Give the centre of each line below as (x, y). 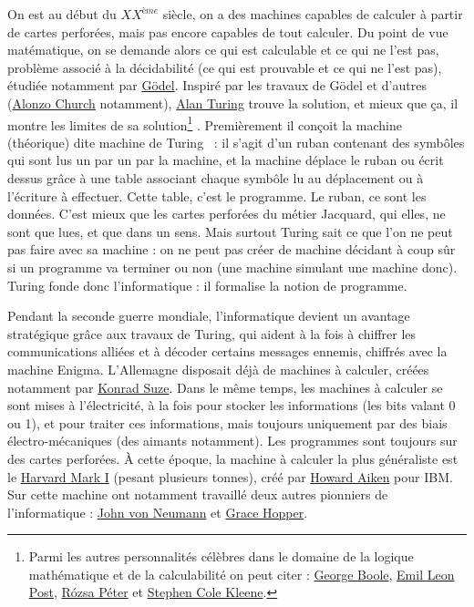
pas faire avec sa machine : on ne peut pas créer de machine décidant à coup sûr (232, 249)
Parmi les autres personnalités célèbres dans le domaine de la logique (221, 556)
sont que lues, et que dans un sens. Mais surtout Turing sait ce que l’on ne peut (230, 231)
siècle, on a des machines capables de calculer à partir (313, 14)
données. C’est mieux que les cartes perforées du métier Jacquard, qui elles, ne (227, 214)
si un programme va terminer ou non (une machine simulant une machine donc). (232, 267)
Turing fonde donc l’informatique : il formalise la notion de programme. (207, 285)
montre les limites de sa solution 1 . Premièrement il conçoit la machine (205, 123)
